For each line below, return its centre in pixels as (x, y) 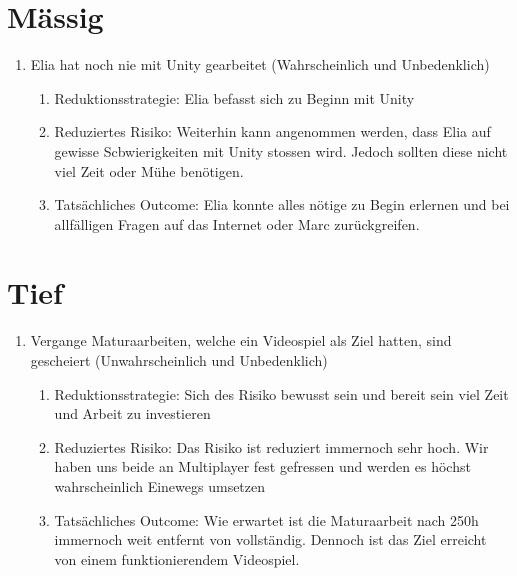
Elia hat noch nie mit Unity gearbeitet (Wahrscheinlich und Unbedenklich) (260, 64)
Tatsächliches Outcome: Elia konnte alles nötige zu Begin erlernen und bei (282, 204)
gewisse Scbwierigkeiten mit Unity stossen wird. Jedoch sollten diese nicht (281, 150)
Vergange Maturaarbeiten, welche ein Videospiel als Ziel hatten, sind (241, 340)
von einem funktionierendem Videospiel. (177, 558)
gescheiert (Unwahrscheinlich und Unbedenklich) (179, 360)
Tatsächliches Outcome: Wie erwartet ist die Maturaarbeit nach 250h (266, 519)
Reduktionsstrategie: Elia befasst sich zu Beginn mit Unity (234, 97)
